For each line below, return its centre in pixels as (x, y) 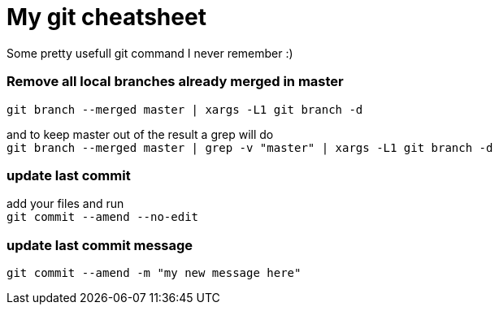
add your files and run (65, 204)
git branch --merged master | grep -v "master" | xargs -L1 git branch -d (250, 147)
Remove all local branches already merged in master (175, 82)
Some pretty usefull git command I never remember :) (150, 53)
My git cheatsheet (106, 17)
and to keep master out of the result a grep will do (140, 134)
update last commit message (100, 245)
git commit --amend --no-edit (103, 217)
